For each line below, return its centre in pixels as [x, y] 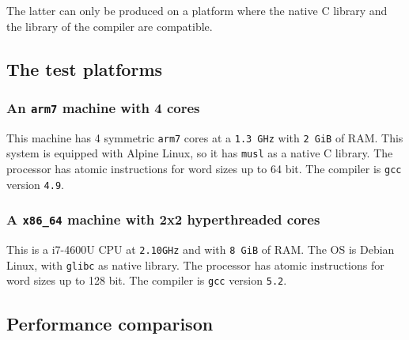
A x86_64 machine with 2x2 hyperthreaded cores [163, 219]
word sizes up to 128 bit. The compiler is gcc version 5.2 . [147, 280]
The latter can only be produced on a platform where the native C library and [197, 10]
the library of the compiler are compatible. [110, 26]
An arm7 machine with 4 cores [103, 107]
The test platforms [85, 68]
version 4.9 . [35, 184]
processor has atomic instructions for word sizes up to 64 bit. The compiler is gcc [204, 169]
